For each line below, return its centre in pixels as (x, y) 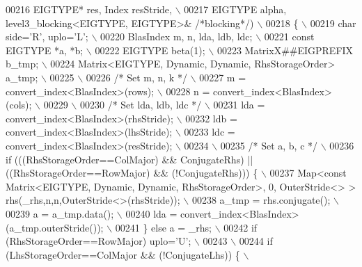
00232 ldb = (211, 118)
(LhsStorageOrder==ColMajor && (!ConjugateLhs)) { (123, 254)
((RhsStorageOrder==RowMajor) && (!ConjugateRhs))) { (132, 173)
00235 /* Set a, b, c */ (269, 145)
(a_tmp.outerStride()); (55, 227)
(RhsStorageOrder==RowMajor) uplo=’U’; (99, 241)
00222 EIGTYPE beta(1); (150, 50)
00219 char (333, 23)
